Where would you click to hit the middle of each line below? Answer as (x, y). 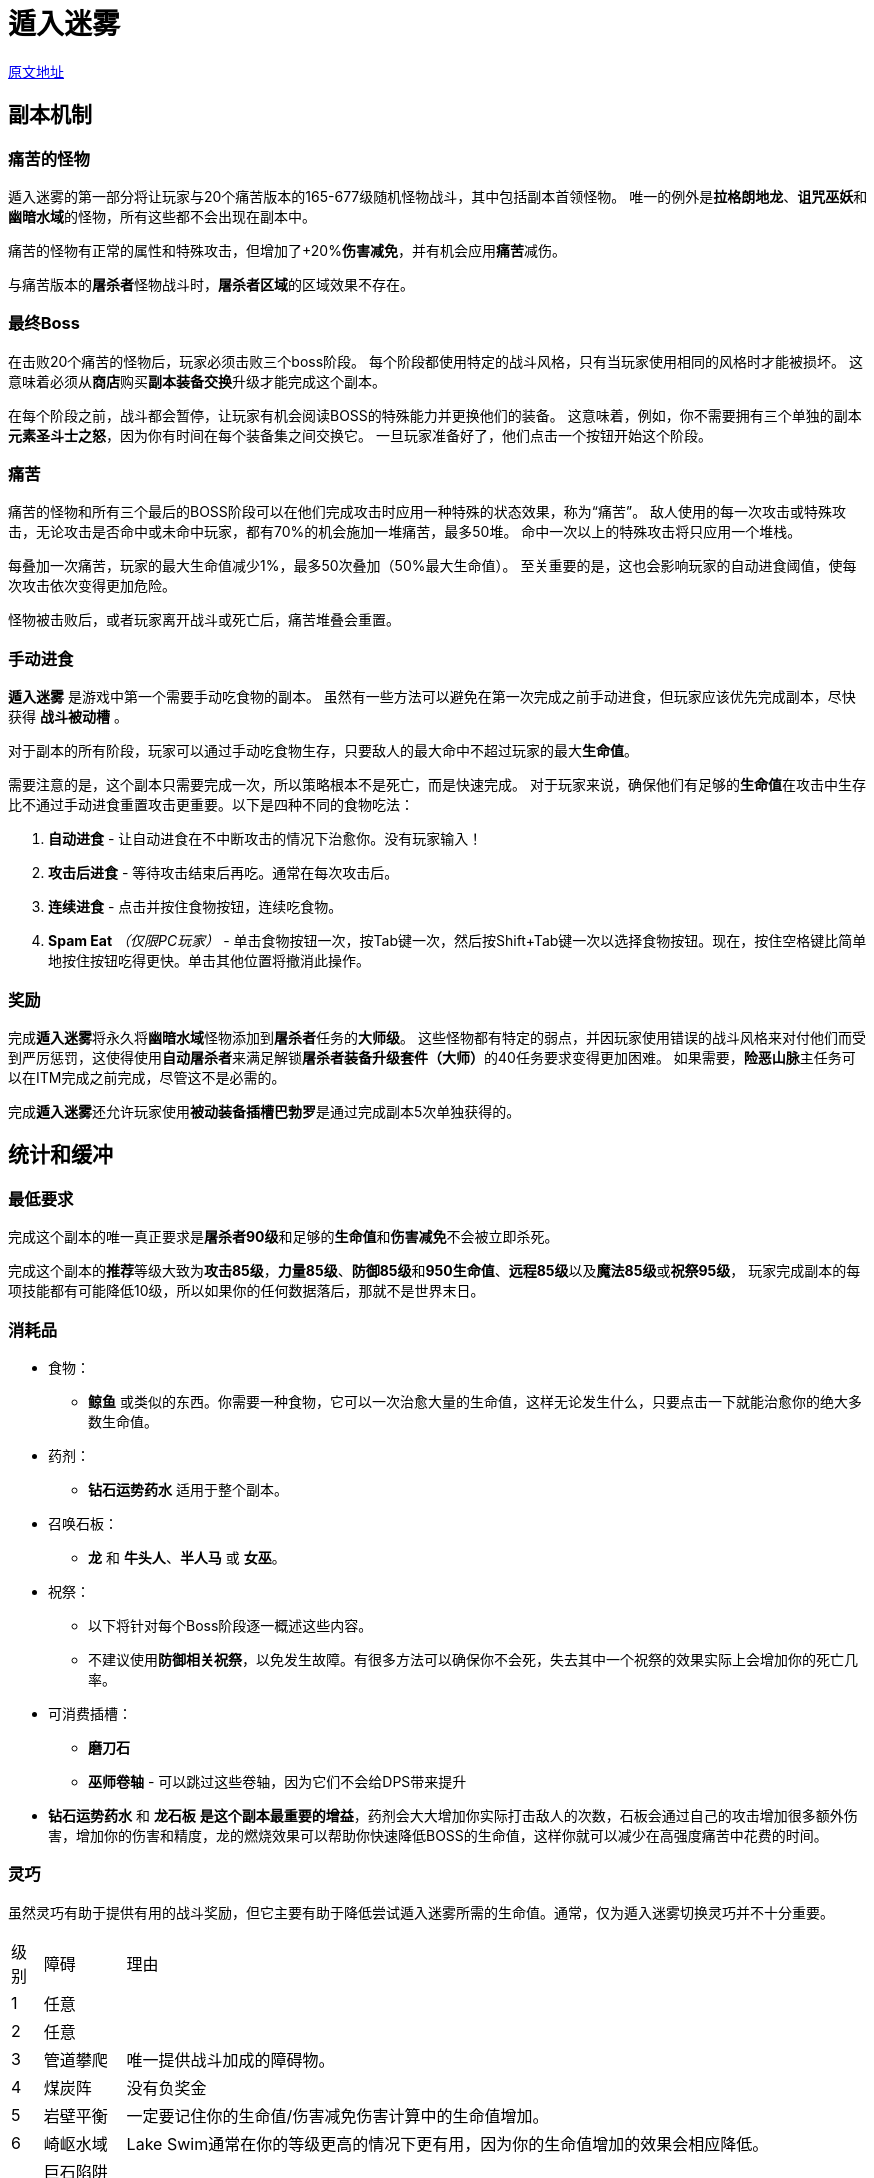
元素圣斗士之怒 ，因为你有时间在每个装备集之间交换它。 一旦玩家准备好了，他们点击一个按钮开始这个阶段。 (360, 435)
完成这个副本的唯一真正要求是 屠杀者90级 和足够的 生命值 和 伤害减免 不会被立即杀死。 (283, 1237)
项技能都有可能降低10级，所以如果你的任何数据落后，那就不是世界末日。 (246, 1291)
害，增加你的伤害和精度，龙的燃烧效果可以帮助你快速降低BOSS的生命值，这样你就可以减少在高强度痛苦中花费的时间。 (438, 1835)
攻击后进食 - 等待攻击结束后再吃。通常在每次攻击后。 (223, 873)
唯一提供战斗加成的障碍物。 (230, 2059)
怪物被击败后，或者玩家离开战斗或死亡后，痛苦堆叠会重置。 (204, 620)
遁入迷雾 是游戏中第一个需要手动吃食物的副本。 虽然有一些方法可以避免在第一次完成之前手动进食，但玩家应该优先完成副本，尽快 (432, 697)
